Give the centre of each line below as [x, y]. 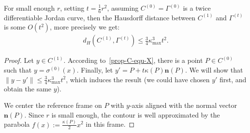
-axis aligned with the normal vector [183, 105]
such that [18, 70]
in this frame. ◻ [110, 124]
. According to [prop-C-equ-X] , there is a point [133, 60]
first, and [233, 79]
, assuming [123, 8]
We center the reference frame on [53, 105]
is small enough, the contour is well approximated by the [136, 114]
